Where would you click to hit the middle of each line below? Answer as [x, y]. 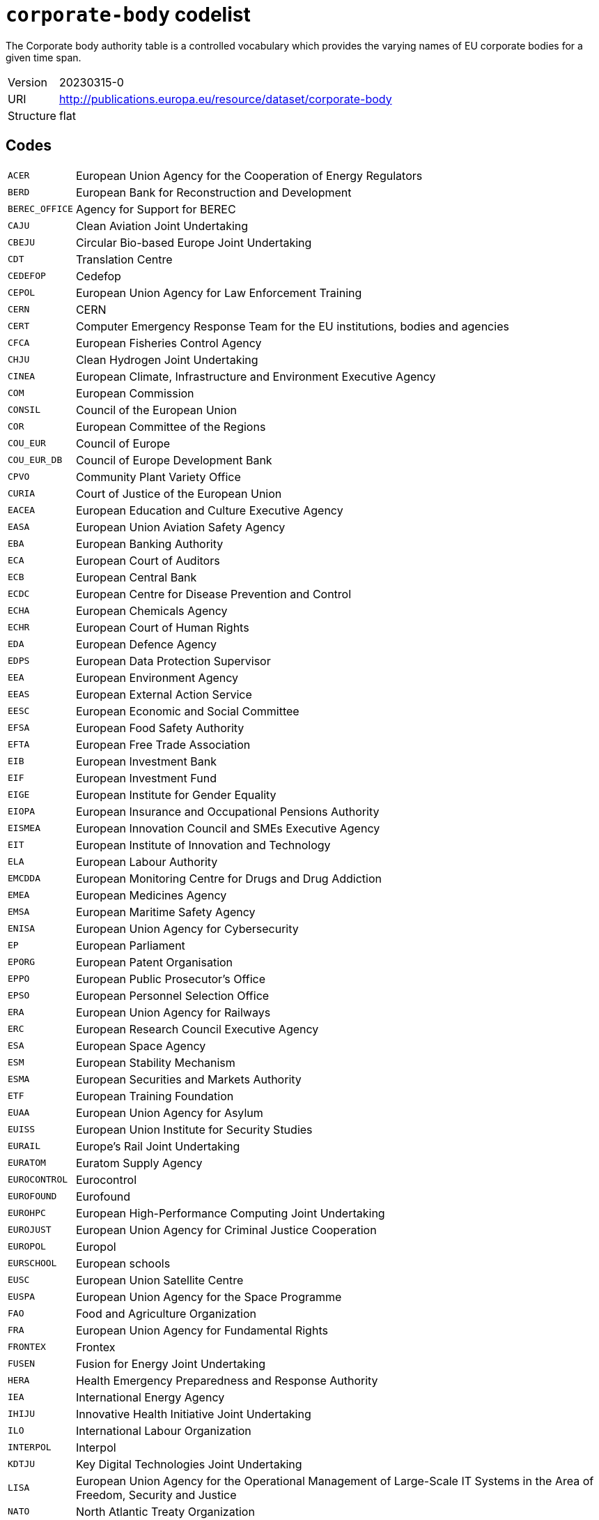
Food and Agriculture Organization [166, 1313]
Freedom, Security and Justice [156, 1495]
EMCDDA [24, 879]
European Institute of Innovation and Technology [203, 845]
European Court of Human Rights [162, 627]
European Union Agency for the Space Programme [209, 1297]
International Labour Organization [163, 1430]
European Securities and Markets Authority [188, 1079]
